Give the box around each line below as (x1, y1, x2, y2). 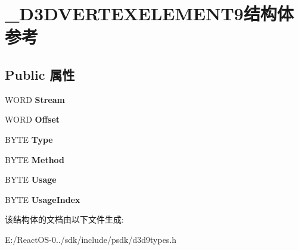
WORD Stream (5, 93, 66, 105)
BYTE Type (5, 133, 53, 145)
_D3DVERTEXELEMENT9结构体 (5, 1, 294, 26)
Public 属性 (5, 65, 75, 83)
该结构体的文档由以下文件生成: (5, 213, 124, 226)
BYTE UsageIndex (5, 193, 80, 205)
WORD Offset (5, 113, 60, 126)
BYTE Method (5, 153, 65, 165)
